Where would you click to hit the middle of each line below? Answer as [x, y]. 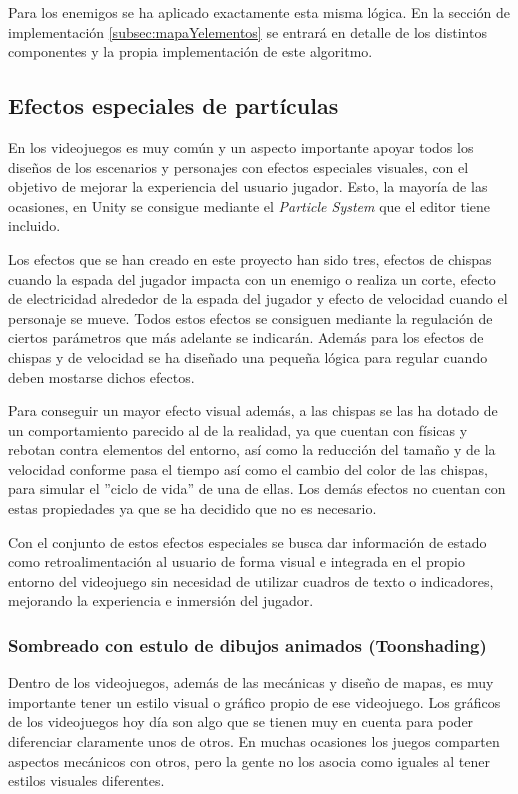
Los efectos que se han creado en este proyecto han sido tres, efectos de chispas [250, 258]
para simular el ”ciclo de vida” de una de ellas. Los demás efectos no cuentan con [257, 488]
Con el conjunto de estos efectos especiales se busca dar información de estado [247, 541]
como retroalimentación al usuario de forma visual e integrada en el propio [236, 561]
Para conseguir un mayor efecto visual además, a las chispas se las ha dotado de [253, 410]
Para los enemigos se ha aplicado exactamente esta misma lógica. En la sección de [259, 12]
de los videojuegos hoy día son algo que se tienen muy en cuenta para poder [241, 721]
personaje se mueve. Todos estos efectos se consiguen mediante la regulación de [250, 317]
